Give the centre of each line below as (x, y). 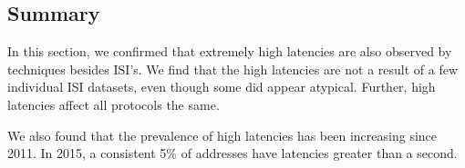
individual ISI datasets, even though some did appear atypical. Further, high (222, 87)
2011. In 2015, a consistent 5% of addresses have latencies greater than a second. (232, 153)
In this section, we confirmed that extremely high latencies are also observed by (230, 51)
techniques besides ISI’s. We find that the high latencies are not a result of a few (233, 69)
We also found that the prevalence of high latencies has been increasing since (222, 135)
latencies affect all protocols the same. (114, 104)
